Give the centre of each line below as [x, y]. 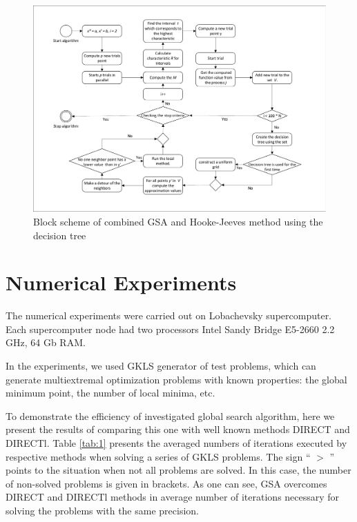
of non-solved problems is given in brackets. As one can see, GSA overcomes [166, 483]
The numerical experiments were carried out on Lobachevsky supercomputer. [169, 315]
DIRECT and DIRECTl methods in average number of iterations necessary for [173, 497]
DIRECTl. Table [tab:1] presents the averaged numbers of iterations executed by [176, 443]
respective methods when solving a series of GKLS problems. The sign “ [158, 456]
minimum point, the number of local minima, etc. [110, 393]
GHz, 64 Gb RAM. [46, 342]
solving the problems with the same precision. [102, 510]
